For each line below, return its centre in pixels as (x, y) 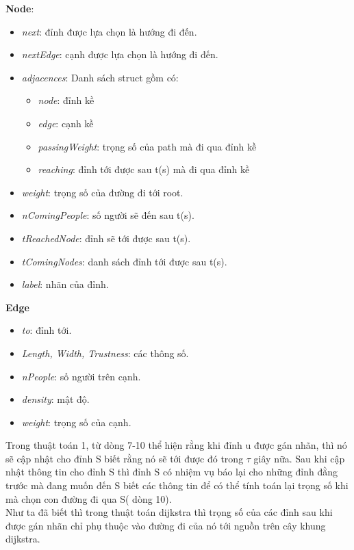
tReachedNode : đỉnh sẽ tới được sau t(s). (106, 238)
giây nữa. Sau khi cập (299, 458)
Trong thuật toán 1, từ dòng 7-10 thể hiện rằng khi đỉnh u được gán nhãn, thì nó (176, 445)
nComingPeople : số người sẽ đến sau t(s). (108, 215)
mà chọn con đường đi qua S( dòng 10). (89, 498)
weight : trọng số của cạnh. (76, 422)
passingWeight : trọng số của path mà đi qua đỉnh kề (147, 146)
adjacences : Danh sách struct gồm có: (100, 77)
